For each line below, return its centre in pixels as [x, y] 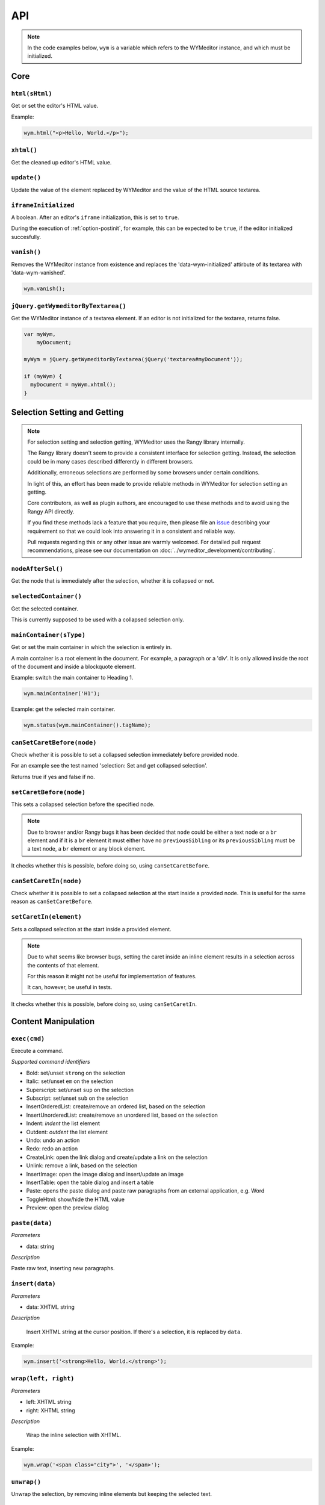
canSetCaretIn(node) [47, 881]
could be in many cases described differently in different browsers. [110, 461]
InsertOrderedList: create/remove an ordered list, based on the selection [116, 1106]
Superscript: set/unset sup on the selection [80, 1090]
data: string [40, 1246]
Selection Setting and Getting [67, 412]
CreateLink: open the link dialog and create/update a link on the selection [117, 1157]
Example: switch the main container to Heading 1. [72, 678]
